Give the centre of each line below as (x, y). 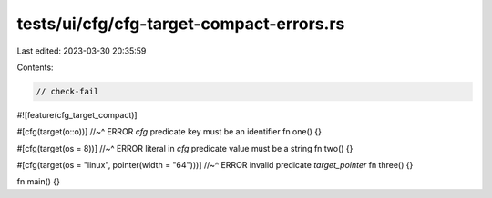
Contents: (35, 67)
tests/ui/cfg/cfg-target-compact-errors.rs (181, 24)
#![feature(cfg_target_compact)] (77, 114)
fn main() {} (39, 182)
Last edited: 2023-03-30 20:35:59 (82, 51)
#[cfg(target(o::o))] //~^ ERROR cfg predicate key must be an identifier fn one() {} (169, 132)
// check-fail (67, 91)
